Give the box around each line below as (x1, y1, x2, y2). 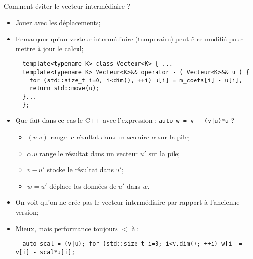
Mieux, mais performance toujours (15, 223, 118, 233)
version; (15, 206, 39, 217)
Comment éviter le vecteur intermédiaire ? (4, 1, 131, 11)
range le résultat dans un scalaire (50, 131, 150, 141)
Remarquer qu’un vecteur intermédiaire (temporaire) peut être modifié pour (15, 34, 243, 44)
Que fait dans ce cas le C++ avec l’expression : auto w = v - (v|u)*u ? (15, 115, 234, 125)
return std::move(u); (29, 85, 99, 92)
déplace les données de (49, 180, 117, 191)
